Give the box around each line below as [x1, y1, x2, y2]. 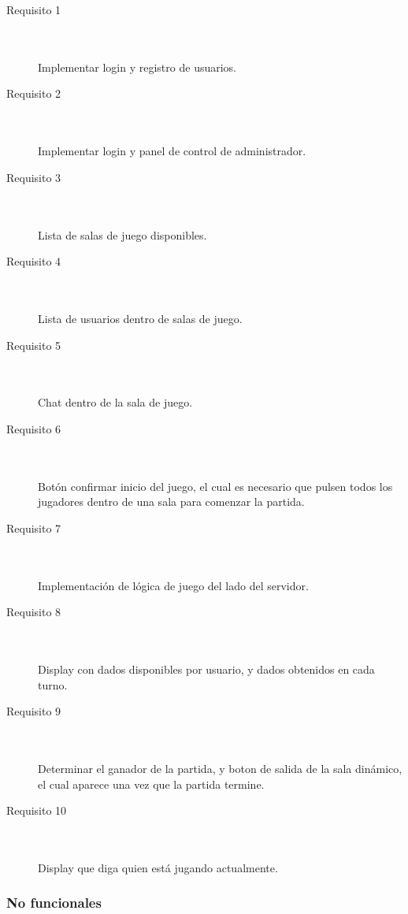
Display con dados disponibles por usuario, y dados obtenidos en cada [38, 661, 375, 677]
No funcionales [6, 893, 102, 912]
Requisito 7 [6, 519, 61, 536]
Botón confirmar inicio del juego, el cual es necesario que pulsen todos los [38, 477, 393, 494]
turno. [38, 676, 68, 693]
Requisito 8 [6, 604, 61, 620]
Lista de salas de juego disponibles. [38, 226, 207, 243]
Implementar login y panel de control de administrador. [38, 143, 306, 159]
